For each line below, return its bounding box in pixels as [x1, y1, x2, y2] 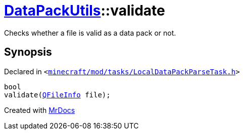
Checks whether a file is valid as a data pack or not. [4, 28, 176, 37]
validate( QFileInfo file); [4, 90, 111, 99]
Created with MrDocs [4, 105, 75, 114]
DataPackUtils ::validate [4, 2, 165, 19]
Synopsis [4, 46, 52, 59]
